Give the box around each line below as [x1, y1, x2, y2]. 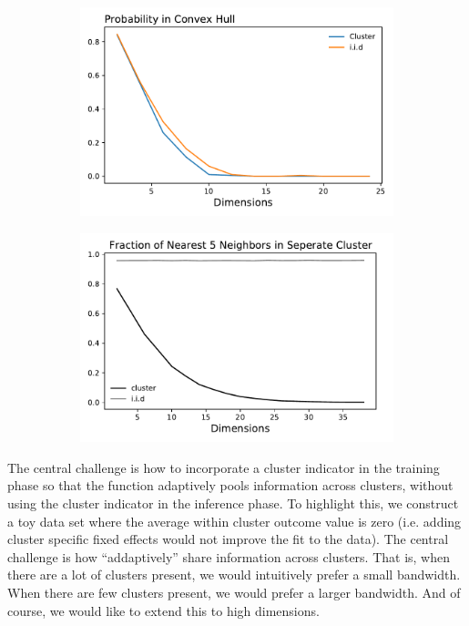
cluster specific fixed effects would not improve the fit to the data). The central [7, 529, 449, 549]
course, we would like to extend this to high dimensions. [7, 600, 320, 620]
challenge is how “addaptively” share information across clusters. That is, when [7, 547, 451, 566]
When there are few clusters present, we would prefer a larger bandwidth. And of [7, 583, 461, 601]
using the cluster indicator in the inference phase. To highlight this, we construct [7, 494, 459, 513]
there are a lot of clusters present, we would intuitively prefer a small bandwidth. [7, 565, 461, 584]
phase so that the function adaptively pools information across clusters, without [7, 476, 454, 495]
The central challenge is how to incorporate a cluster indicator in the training [7, 457, 440, 477]
